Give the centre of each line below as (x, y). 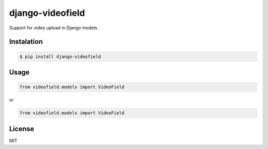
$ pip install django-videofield (60, 56)
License (22, 129)
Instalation (26, 42)
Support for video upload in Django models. (54, 28)
